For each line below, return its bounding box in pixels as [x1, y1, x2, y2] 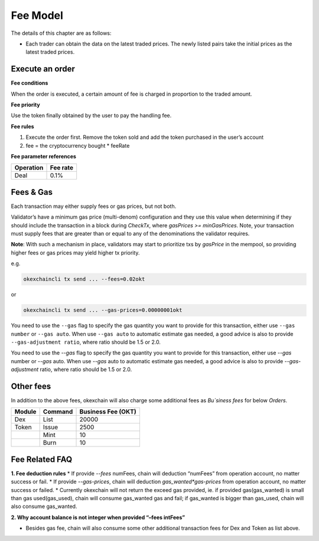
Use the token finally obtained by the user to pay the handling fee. [11, 112, 172, 119]
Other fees [11, 381, 51, 391]
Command [43, 408, 73, 416]
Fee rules [11, 123, 35, 130]
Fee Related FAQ [11, 454, 73, 464]
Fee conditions [11, 80, 48, 87]
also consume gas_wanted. [11, 503, 77, 510]
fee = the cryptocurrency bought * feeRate [25, 142, 130, 149]
